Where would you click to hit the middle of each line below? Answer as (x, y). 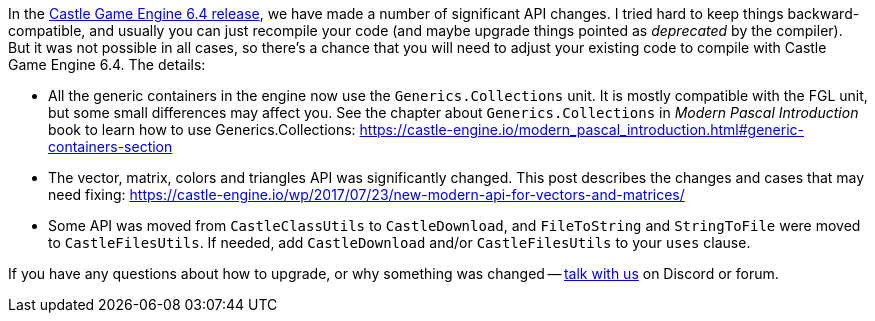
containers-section (110, 146)
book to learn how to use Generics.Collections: (202, 129)
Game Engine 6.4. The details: (107, 64)
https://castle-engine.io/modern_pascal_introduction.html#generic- (581, 129)
